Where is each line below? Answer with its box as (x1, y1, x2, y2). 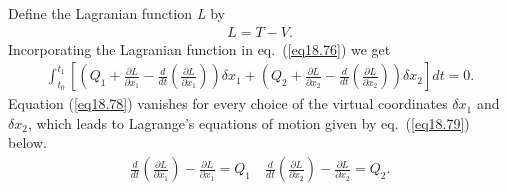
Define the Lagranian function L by (8, 3, 225, 23)
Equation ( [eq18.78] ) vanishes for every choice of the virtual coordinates (8, 93, 448, 114)
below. (8, 132, 47, 153)
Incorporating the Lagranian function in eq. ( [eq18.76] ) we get (8, 38, 391, 59)
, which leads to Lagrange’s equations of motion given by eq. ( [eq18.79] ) (27, 112, 470, 133)
